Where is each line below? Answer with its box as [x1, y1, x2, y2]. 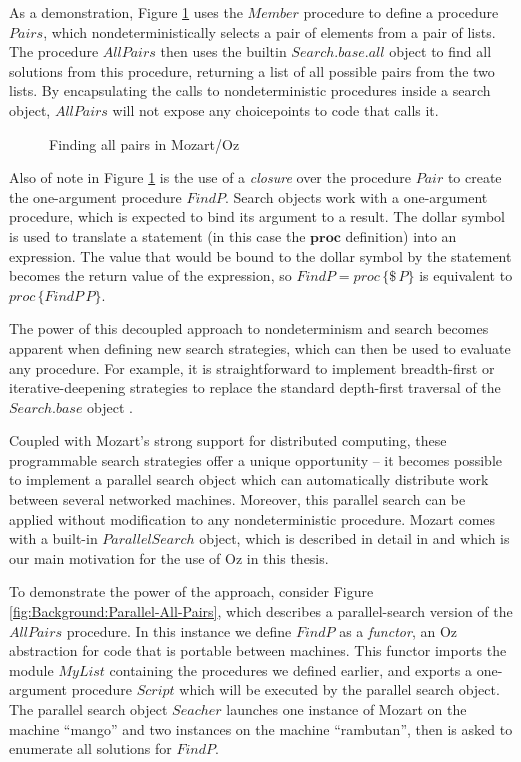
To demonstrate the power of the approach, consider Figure [9, 581, 374, 602]
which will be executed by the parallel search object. [179, 679, 500, 700]
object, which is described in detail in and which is [199, 528, 510, 549]
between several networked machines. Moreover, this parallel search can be [9, 489, 466, 510]
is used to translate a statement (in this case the [9, 225, 306, 246]
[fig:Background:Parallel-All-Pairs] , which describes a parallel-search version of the [9, 601, 513, 622]
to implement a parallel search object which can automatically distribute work [9, 469, 489, 490]
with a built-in [9, 528, 98, 549]
